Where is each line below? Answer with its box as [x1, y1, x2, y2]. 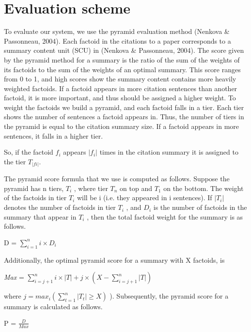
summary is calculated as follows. [4, 301, 103, 312]
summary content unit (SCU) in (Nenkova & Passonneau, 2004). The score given [4, 45, 244, 55]
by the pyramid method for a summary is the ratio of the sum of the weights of [4, 54, 240, 64]
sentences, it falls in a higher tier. [4, 130, 103, 141]
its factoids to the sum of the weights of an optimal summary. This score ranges [4, 64, 241, 74]
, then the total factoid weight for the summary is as [87, 211, 243, 221]
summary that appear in [4, 211, 77, 221]
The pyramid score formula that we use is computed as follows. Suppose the [4, 174, 230, 184]
